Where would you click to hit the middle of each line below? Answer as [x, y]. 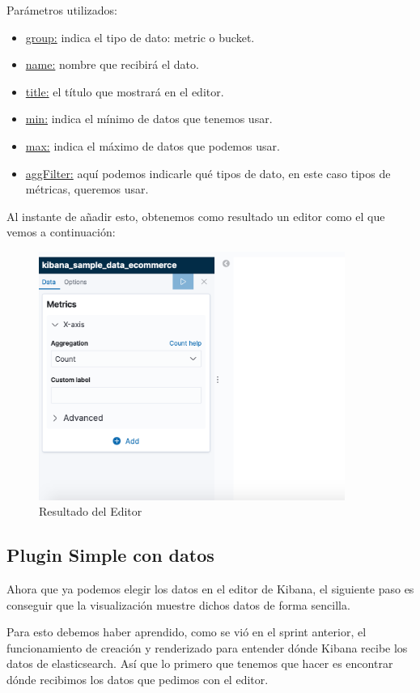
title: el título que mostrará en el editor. [125, 91]
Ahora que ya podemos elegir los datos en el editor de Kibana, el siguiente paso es [210, 589]
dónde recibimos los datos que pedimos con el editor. [138, 679]
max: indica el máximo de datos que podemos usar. [153, 145]
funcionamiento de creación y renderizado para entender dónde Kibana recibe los [207, 647]
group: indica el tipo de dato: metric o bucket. [140, 37]
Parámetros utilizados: [62, 10]
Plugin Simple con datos [110, 555]
